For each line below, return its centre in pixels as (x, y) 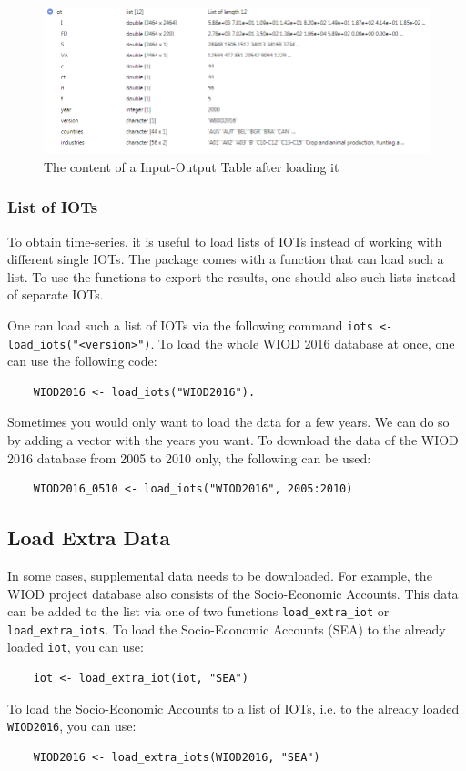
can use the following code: (82, 361)
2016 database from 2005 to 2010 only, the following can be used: (189, 457)
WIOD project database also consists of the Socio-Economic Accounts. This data (233, 593)
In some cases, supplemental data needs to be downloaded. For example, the (220, 575)
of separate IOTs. (56, 294)
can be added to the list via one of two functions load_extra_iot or (198, 611)
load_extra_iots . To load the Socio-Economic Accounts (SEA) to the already (227, 629)
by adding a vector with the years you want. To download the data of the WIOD (233, 439)
